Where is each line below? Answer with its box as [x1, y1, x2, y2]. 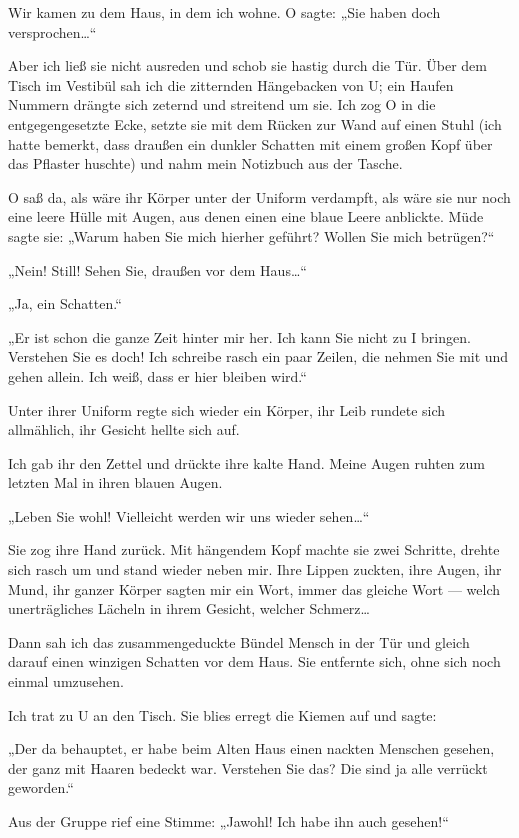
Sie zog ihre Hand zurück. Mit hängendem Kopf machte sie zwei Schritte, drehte [8, 539, 500, 560]
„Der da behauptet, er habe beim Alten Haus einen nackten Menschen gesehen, [8, 738, 495, 759]
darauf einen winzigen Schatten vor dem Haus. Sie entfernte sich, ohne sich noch [8, 651, 501, 672]
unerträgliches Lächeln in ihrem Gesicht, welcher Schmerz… [8, 598, 370, 619]
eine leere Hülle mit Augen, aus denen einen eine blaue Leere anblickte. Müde [8, 206, 484, 227]
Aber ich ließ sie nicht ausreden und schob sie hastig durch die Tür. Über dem [8, 55, 487, 76]
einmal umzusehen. [8, 671, 124, 692]
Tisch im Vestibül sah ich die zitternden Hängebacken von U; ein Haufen [8, 74, 454, 95]
